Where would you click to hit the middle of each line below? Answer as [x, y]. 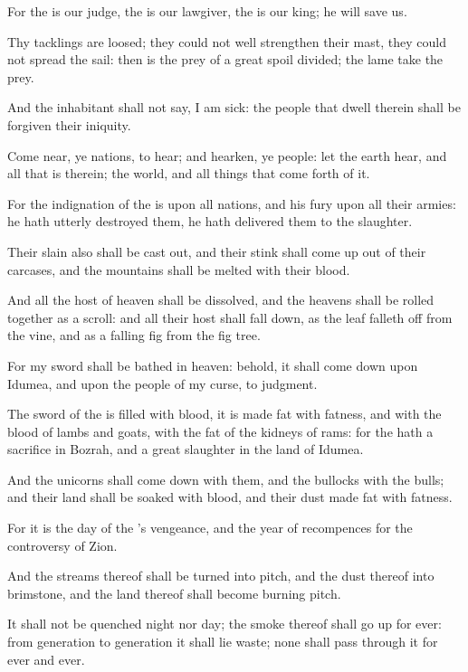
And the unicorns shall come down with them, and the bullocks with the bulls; [226, 479]
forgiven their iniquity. [69, 124]
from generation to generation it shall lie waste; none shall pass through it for [223, 642]
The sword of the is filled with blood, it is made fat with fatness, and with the [224, 414]
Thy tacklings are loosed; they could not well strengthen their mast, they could [227, 41]
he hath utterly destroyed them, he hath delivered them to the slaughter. [210, 221]
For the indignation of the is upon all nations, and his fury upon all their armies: [232, 203]
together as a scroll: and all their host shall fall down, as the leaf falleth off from [230, 317]
